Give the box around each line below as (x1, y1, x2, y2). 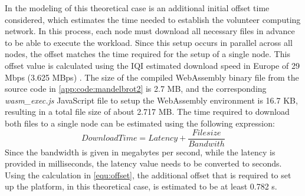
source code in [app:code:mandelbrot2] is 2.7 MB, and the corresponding (5, 82, 267, 95)
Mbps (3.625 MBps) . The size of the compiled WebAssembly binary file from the (5, 71, 299, 83)
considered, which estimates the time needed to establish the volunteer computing (5, 13, 301, 25)
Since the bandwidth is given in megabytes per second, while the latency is (5, 145, 276, 158)
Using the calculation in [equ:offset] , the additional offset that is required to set (5, 168, 291, 181)
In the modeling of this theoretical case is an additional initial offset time (5, 2, 270, 14)
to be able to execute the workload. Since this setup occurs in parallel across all (5, 36, 293, 48)
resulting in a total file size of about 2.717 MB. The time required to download (5, 105, 290, 118)
